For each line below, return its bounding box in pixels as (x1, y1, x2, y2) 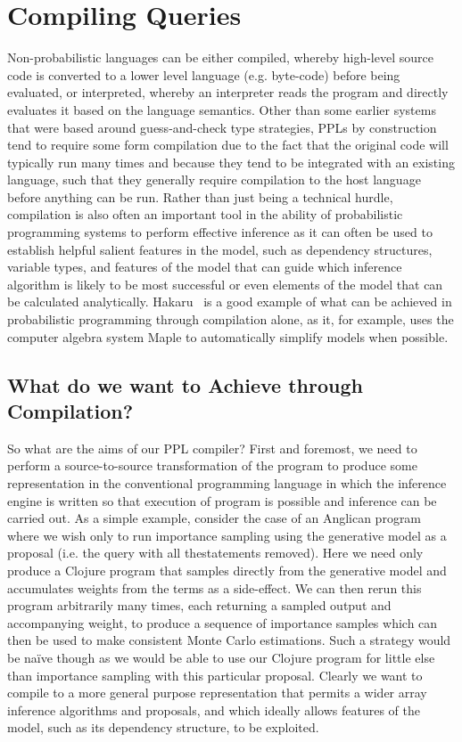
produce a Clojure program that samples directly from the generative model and (7, 560, 447, 579)
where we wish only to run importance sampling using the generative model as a (7, 526, 447, 544)
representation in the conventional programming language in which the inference (7, 474, 447, 492)
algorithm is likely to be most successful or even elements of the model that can (7, 274, 443, 293)
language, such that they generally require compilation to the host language (7, 170, 421, 189)
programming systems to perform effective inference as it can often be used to (7, 223, 433, 241)
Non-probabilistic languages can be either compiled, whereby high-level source (7, 48, 433, 67)
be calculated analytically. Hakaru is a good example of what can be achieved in (7, 292, 452, 311)
